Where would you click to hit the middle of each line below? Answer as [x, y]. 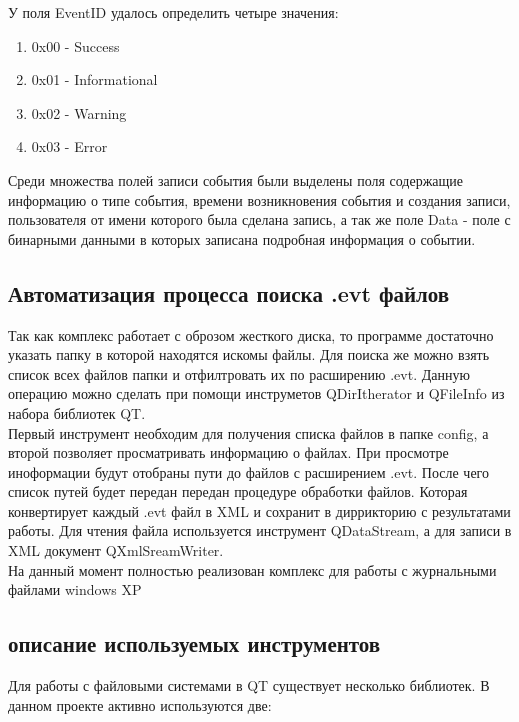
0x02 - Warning [79, 112]
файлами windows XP [75, 589]
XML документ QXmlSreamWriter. [116, 550]
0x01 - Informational [94, 79]
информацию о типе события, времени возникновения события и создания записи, [259, 199]
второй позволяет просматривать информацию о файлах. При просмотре [228, 452]
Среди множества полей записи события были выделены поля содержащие [236, 179]
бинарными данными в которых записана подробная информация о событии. [242, 238]
